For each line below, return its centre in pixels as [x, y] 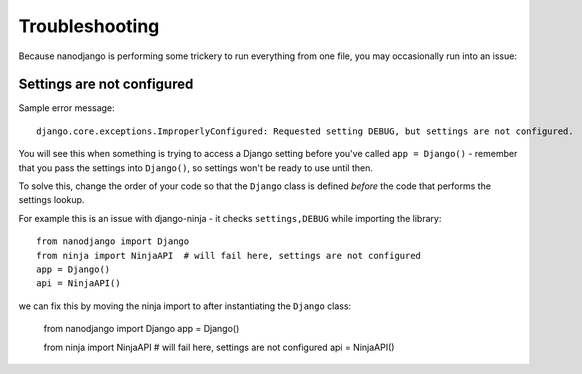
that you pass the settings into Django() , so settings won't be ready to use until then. [196, 167]
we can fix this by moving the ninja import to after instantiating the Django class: [185, 306]
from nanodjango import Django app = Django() [141, 329]
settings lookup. [51, 200]
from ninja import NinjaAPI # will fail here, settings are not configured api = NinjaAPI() [219, 347]
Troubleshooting [89, 26]
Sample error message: [66, 108]
